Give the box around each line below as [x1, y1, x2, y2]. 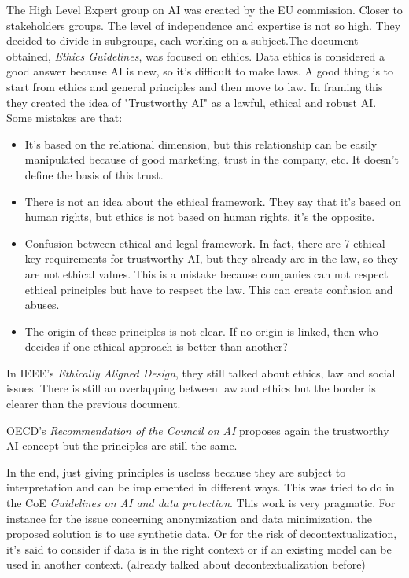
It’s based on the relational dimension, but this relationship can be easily [24, 135, 378, 152]
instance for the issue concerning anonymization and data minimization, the [6, 510, 373, 526]
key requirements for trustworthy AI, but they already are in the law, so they [24, 250, 398, 267]
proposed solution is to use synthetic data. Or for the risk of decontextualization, [6, 525, 397, 542]
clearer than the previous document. [6, 396, 181, 412]
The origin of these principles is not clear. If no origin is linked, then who [24, 322, 378, 339]
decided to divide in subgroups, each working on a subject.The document [6, 32, 359, 49]
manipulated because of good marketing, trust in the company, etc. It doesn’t [24, 151, 399, 168]
